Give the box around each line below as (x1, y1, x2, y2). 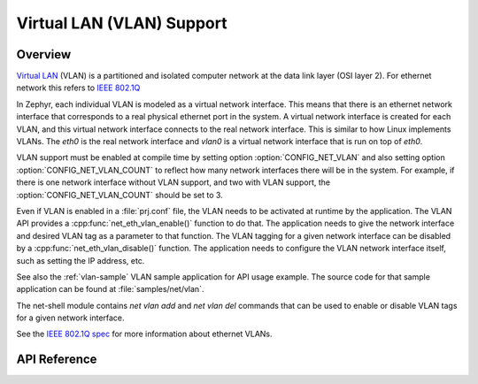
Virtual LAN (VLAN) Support (16, 13, 227, 33)
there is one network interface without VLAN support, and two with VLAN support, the (16, 177, 331, 188)
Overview (16, 47, 72, 62)
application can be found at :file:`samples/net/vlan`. (16, 284, 204, 295)
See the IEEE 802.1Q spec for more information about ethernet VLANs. (16, 328, 274, 340)
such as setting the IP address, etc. (16, 255, 145, 265)
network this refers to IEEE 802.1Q (16, 82, 141, 93)
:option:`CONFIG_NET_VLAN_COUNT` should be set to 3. (16, 189, 223, 200)
